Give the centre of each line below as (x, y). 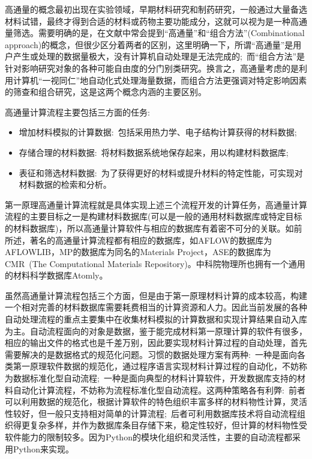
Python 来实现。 (43, 448)
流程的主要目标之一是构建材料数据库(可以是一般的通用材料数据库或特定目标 (154, 216)
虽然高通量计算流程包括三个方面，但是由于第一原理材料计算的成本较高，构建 (156, 295)
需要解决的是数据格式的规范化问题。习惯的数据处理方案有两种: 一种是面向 (151, 354)
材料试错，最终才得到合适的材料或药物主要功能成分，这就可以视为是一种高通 (156, 21)
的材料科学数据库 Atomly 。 (56, 275)
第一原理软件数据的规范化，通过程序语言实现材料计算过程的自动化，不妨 (156, 366)
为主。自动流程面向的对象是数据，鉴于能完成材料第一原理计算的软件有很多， (156, 331)
